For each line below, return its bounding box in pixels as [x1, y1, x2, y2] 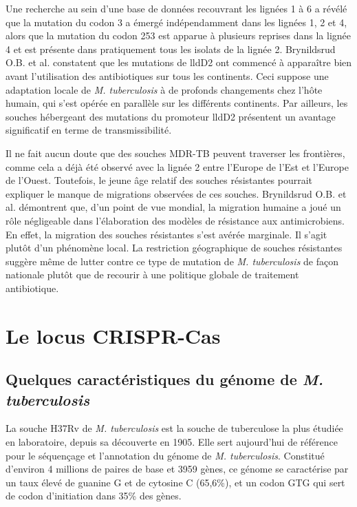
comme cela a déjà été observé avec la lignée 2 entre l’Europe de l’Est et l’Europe [6, 159, 349, 174]
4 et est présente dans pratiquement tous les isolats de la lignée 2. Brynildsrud [6, 41, 336, 56]
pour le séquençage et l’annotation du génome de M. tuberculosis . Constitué [6, 448, 325, 462]
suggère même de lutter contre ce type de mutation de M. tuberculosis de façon [6, 253, 338, 268]
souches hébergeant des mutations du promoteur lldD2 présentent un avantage [6, 109, 336, 123]
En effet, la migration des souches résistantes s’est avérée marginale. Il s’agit [6, 227, 327, 241]
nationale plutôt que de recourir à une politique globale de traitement [6, 267, 299, 282]
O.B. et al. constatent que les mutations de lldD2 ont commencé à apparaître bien [6, 55, 352, 70]
